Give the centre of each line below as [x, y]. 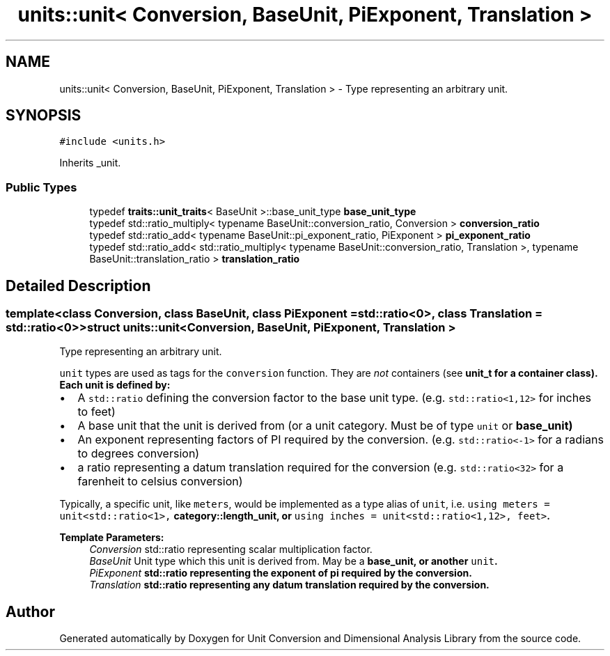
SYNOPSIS [44, 116]
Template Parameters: [112, 538]
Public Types [41, 187]
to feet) [96, 412]
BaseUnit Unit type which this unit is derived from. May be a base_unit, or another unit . [294, 561]
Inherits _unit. [90, 163]
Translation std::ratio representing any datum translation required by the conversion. [289, 585]
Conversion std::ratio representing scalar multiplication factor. [231, 549]
